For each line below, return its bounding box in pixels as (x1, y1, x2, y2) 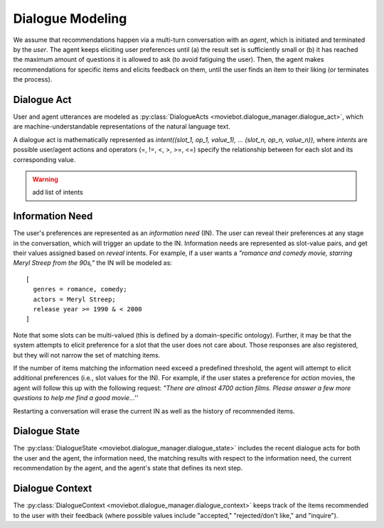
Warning (32, 175, 58, 183)
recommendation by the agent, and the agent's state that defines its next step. (13, 464, 243, 473)
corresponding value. (13, 155, 76, 163)
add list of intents (32, 188, 83, 197)
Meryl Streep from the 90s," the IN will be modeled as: (13, 259, 172, 267)
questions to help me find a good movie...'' (13, 394, 139, 402)
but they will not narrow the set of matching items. (13, 350, 161, 359)
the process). (13, 75, 53, 84)
